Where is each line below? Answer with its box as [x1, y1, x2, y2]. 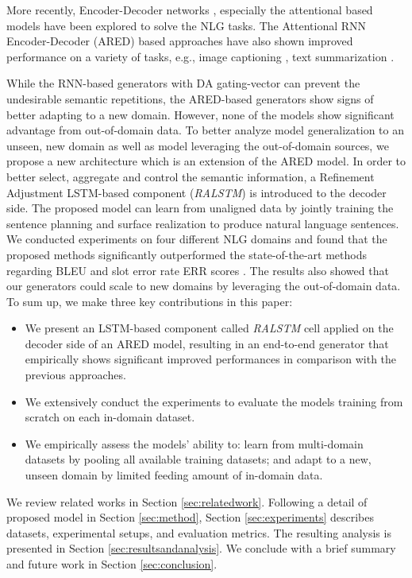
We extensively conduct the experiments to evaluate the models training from [25, 393, 403, 409]
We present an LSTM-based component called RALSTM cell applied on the [25, 320, 394, 336]
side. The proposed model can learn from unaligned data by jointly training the [6, 200, 394, 216]
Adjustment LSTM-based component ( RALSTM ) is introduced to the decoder [6, 184, 387, 200]
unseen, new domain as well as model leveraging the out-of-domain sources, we [6, 137, 389, 153]
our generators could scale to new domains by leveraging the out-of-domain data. [6, 277, 401, 294]
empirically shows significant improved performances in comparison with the [25, 351, 397, 367]
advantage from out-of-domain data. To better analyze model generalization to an [6, 122, 405, 138]
